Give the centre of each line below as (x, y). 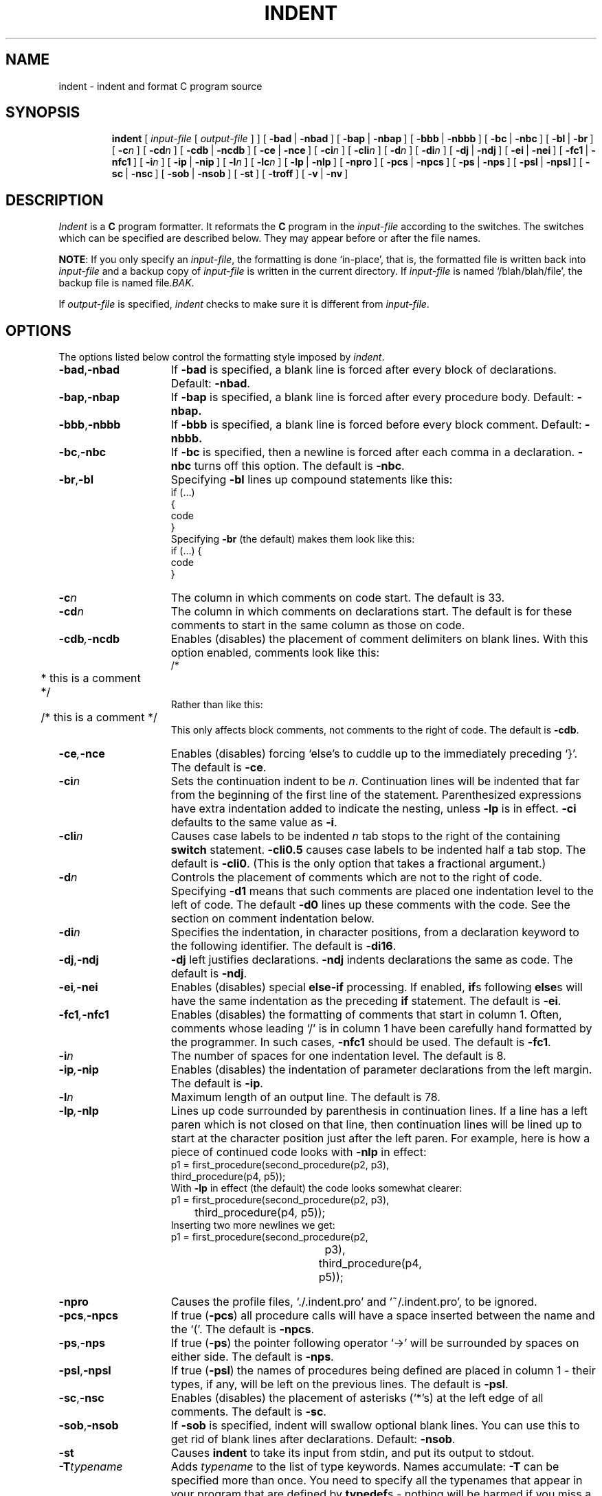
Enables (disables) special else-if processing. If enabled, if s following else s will (377, 987)
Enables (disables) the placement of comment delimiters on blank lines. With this (379, 639)
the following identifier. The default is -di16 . (283, 946)
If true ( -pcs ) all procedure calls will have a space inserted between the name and (383, 1316)
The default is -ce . (219, 768)
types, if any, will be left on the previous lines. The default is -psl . (339, 1384)
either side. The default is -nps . (252, 1357)
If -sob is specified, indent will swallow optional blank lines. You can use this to (375, 1426)
